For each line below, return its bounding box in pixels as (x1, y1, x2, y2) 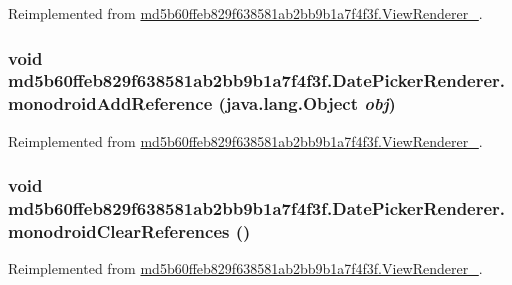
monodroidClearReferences (8, 219, 230, 244)
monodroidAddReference (8, 91, 213, 116)
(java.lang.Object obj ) (218, 91, 396, 116)
